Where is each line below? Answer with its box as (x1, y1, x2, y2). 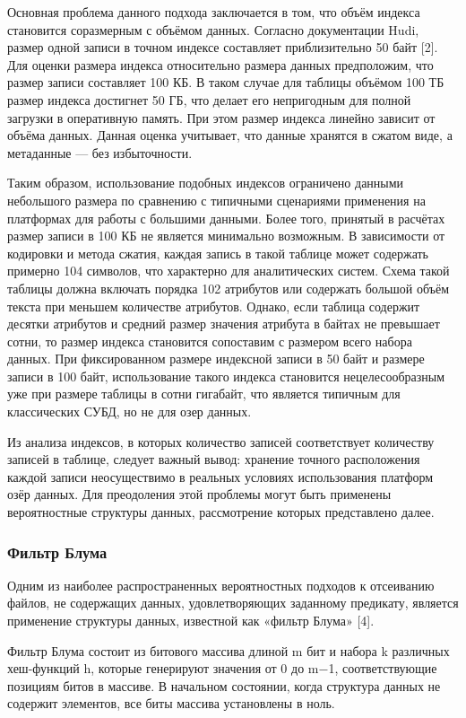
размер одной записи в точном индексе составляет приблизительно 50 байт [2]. (7, 38, 438, 57)
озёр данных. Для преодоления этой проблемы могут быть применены (7, 485, 392, 503)
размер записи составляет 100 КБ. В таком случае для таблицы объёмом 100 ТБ (7, 73, 444, 92)
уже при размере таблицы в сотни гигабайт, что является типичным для (7, 384, 401, 403)
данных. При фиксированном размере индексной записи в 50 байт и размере (7, 349, 425, 368)
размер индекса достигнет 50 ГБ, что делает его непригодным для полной (7, 90, 411, 109)
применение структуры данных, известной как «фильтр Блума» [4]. (7, 611, 375, 630)
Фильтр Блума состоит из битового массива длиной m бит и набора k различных (7, 641, 450, 660)
